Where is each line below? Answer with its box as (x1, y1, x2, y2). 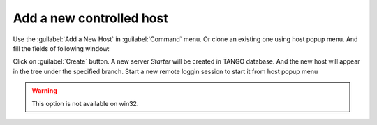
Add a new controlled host (13, 10, 169, 26)
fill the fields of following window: (13, 44, 110, 52)
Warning (31, 87, 57, 95)
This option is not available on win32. (31, 99, 139, 108)
